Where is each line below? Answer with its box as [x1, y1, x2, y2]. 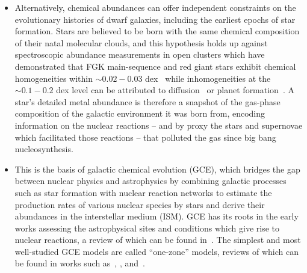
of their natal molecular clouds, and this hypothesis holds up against [14, 36, 268, 49]
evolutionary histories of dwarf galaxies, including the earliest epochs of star [14, 13, 296, 25]
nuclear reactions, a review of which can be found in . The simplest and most [14, 233, 301, 246]
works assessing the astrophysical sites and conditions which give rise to [14, 221, 279, 234]
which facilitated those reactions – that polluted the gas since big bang [14, 130, 276, 143]
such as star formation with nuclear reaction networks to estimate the [14, 186, 272, 198]
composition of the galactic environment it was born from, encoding [14, 107, 265, 120]
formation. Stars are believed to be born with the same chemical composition [14, 25, 300, 37]
